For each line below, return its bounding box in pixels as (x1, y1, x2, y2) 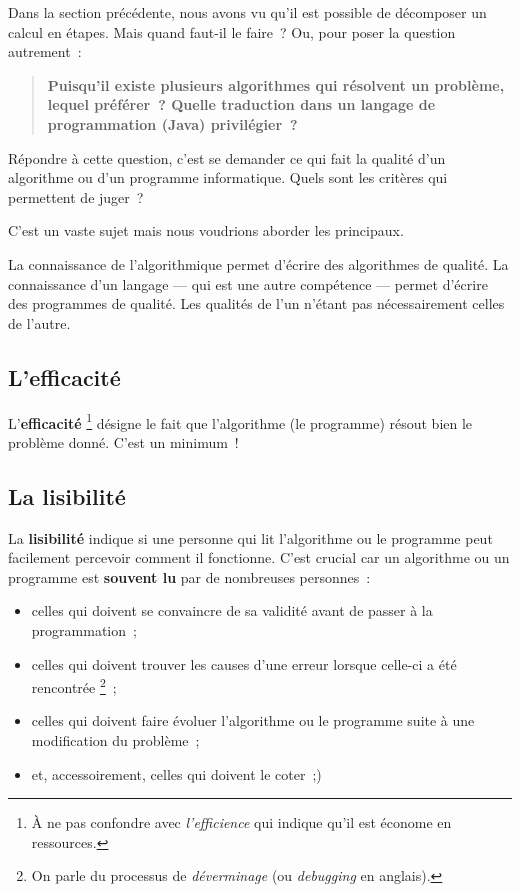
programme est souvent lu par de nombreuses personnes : (8, 566, 371, 587)
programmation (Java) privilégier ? (47, 113, 298, 134)
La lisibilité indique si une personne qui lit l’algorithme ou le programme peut (8, 527, 493, 548)
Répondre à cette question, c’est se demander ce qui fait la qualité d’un (8, 147, 446, 168)
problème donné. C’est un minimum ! (8, 431, 239, 452)
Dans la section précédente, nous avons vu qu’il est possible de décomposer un (8, 2, 487, 22)
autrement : (8, 41, 82, 62)
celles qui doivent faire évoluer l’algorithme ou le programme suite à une (31, 710, 475, 731)
